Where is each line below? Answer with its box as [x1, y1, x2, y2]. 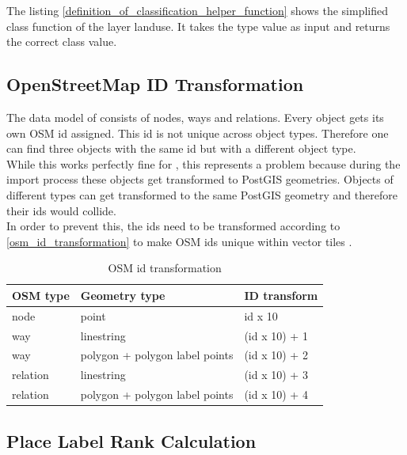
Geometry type [80, 286, 165, 303]
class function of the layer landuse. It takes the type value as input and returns [6, 17, 390, 34]
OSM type [12, 286, 70, 303]
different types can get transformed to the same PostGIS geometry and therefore [6, 186, 397, 203]
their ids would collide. [6, 202, 116, 218]
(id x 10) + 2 [244, 347, 308, 363]
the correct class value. [6, 33, 117, 50]
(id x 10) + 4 [244, 386, 308, 403]
